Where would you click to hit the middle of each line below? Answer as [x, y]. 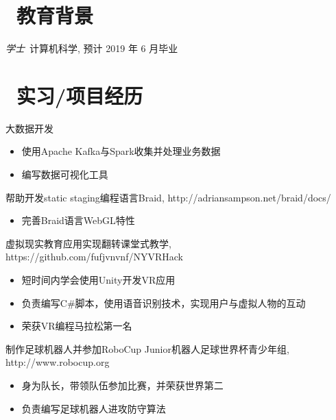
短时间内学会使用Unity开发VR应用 [98, 280]
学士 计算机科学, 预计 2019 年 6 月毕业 [92, 48]
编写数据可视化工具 [65, 174]
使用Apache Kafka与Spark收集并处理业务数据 [121, 151]
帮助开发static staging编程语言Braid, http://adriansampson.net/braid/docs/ [168, 197]
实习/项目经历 [80, 95]
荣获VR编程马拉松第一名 [77, 326]
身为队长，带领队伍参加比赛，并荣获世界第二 [122, 385]
